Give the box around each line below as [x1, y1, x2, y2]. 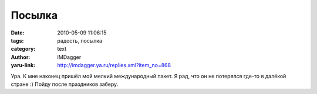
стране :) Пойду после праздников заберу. [11, 81, 119, 88]
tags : [11, 37, 24, 44]
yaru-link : [11, 62, 35, 69]
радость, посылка [57, 37, 103, 44]
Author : [11, 53, 31, 61]
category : [11, 46, 36, 53]
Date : [11, 29, 25, 36]
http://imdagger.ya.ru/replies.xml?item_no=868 [57, 62, 171, 69]
